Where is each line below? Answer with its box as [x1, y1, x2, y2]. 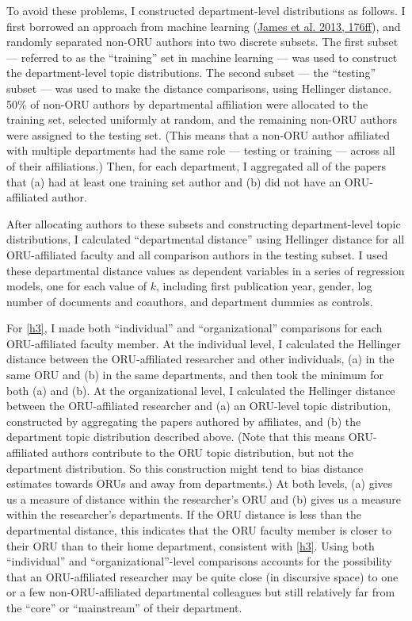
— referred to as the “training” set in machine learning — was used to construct [6, 48, 398, 65]
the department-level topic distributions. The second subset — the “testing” [6, 64, 376, 81]
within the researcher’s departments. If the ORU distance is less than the [6, 506, 362, 523]
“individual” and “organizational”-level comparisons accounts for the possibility [6, 553, 392, 569]
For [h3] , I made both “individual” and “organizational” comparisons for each [6, 320, 383, 336]
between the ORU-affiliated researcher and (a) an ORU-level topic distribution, [6, 397, 391, 414]
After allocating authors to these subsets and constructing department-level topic [6, 215, 401, 232]
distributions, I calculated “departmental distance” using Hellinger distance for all [6, 231, 405, 247]
